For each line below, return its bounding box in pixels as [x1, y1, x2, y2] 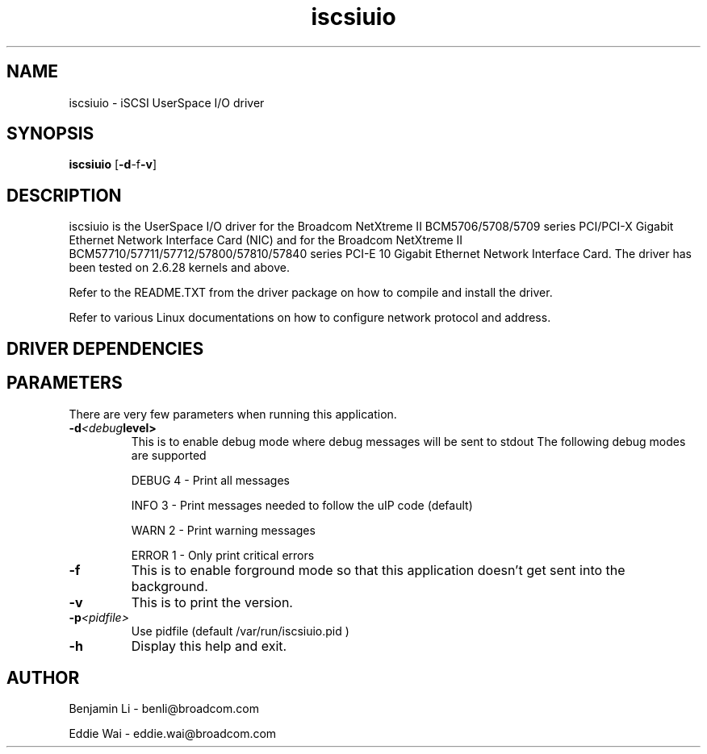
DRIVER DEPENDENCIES [6, 338, 204, 359]
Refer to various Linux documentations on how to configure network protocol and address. [69, 310, 551, 325]
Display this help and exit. [131, 637, 287, 654]
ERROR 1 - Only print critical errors [131, 548, 315, 562]
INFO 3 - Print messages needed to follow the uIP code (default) [131, 498, 473, 512]
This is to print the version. [131, 594, 293, 610]
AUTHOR [6, 667, 80, 688]
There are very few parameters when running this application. [69, 406, 397, 421]
